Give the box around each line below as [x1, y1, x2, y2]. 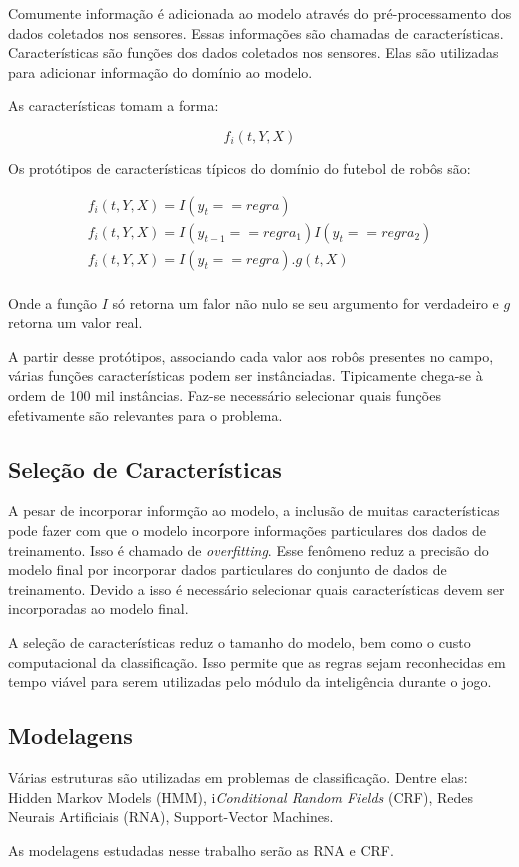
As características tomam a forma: [8, 95, 219, 116]
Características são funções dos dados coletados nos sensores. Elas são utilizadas [8, 42, 499, 63]
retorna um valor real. [8, 312, 143, 333]
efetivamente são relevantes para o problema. [8, 404, 283, 425]
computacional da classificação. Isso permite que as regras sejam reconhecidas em [8, 651, 506, 672]
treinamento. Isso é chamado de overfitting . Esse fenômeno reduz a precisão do [8, 539, 489, 560]
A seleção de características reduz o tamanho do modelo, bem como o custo [8, 632, 471, 653]
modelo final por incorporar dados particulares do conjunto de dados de [8, 559, 447, 580]
